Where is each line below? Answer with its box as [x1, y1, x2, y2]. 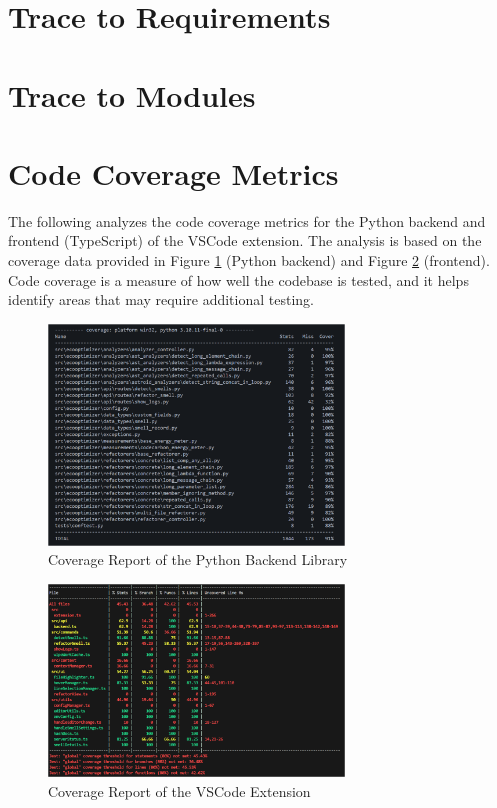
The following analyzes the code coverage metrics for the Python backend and [8, 210, 486, 231]
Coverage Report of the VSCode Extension [48, 780, 311, 801]
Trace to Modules [8, 74, 256, 115]
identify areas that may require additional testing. [8, 289, 314, 310]
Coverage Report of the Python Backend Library [48, 549, 348, 570]
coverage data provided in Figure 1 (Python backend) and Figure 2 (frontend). [8, 250, 490, 271]
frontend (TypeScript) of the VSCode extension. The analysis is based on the [8, 230, 482, 251]
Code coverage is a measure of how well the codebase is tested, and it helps [8, 269, 469, 290]
